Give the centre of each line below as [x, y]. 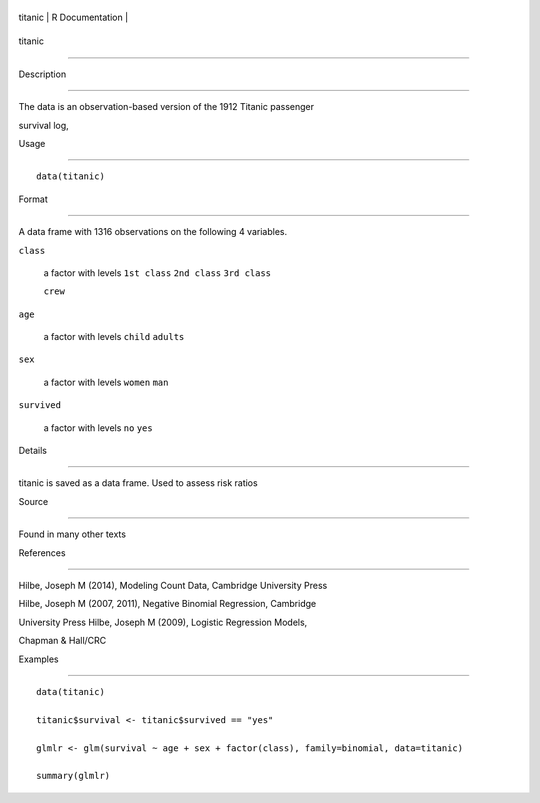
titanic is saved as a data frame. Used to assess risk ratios [138, 483]
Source [33, 501]
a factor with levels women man [106, 382]
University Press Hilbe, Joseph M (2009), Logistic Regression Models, [163, 622]
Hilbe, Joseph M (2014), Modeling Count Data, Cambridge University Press [173, 585]
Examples [38, 659]
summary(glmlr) [73, 776]
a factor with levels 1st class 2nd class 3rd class [157, 272]
